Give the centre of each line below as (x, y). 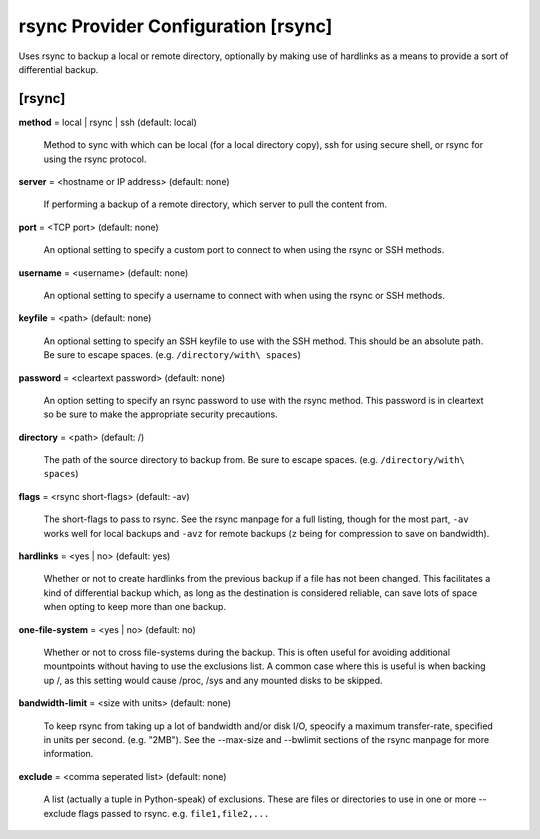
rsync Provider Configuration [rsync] (175, 26)
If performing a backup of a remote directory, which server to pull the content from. (215, 204)
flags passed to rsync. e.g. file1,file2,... (174, 813)
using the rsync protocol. (95, 159)
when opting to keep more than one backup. (135, 607)
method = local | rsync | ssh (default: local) (107, 122)
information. (68, 754)
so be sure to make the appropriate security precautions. (161, 414)
